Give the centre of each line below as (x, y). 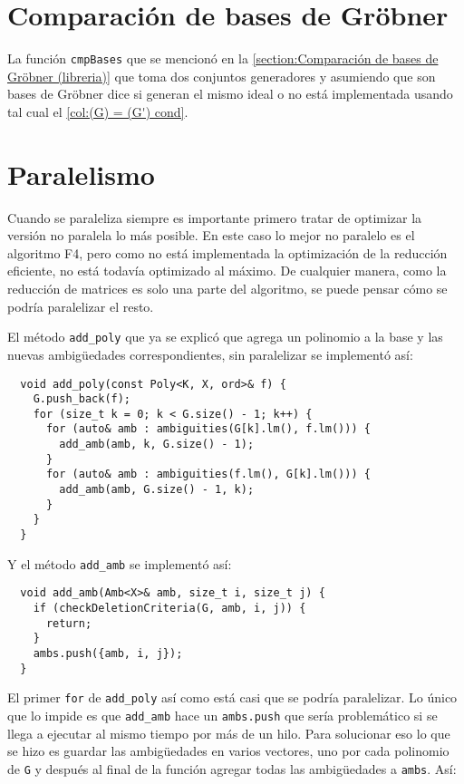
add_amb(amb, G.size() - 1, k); (157, 490)
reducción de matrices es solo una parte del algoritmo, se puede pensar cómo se (227, 289)
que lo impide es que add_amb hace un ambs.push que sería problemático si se (222, 715)
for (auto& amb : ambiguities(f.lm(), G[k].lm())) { (208, 474)
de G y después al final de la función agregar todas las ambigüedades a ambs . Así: (232, 768)
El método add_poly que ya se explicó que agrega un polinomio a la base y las (225, 337)
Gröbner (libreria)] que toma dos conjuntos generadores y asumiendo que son (222, 76)
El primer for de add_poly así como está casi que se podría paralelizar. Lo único (232, 697)
